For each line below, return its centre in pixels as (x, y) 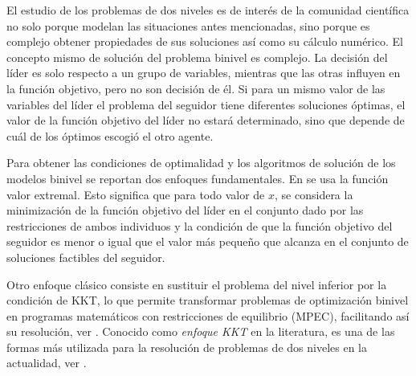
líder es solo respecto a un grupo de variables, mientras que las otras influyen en (204, 73)
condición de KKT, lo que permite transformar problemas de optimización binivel (208, 300)
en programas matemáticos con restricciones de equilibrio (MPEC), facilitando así (208, 315)
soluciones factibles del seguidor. (86, 257)
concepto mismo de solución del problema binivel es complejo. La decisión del (197, 57)
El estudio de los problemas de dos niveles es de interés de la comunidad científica (208, 10)
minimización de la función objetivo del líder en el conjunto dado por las (185, 210)
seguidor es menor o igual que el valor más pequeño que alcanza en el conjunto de (208, 241)
